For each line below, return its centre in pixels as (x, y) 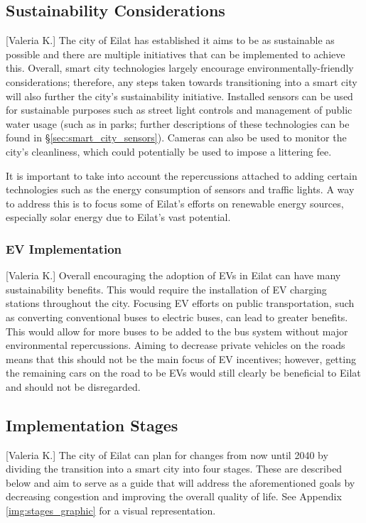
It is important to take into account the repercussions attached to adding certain (182, 175)
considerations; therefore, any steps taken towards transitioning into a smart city (182, 81)
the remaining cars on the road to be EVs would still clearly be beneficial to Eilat (183, 373)
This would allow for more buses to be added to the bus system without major (177, 331)
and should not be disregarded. (73, 386)
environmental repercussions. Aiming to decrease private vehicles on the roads (176, 345)
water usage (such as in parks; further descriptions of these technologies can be (178, 123)
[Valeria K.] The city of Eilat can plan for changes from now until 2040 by (167, 454)
